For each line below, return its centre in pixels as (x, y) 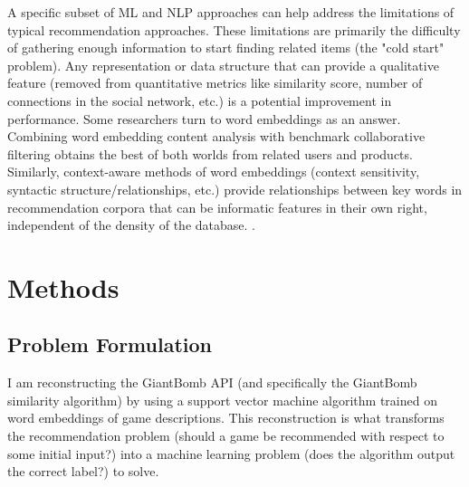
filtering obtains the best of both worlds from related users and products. (210, 153)
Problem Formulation (110, 344)
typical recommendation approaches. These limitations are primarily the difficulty (234, 29)
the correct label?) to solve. (83, 471)
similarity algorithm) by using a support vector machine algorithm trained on (222, 400)
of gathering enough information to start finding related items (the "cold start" (226, 48)
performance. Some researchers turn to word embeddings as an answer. (204, 118)
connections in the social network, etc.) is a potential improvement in (200, 100)
